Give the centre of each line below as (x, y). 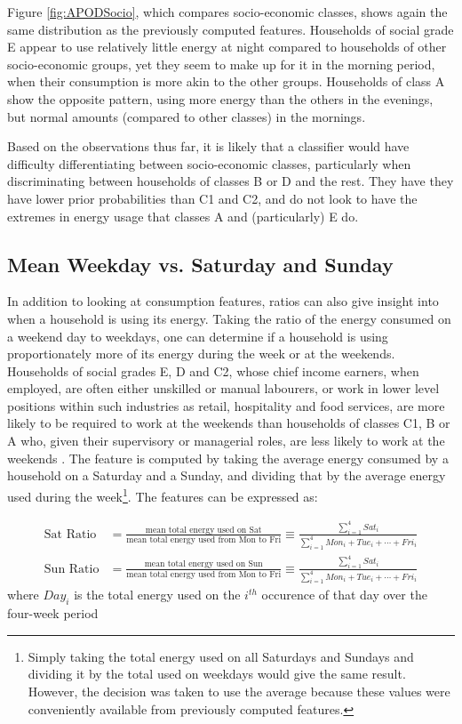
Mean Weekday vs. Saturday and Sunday (200, 264)
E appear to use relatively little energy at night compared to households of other (227, 47)
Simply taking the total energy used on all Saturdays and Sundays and (221, 656)
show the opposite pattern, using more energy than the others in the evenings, (220, 98)
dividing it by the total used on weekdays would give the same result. (217, 674)
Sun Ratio (72, 569)
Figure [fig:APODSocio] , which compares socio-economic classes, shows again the (227, 12)
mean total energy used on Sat (203, 530)
